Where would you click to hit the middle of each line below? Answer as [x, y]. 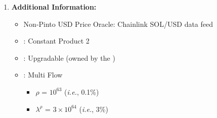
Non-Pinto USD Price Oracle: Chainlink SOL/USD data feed [118, 24]
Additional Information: [54, 7]
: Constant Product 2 [56, 41]
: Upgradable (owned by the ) [69, 57]
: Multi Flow [43, 75]
